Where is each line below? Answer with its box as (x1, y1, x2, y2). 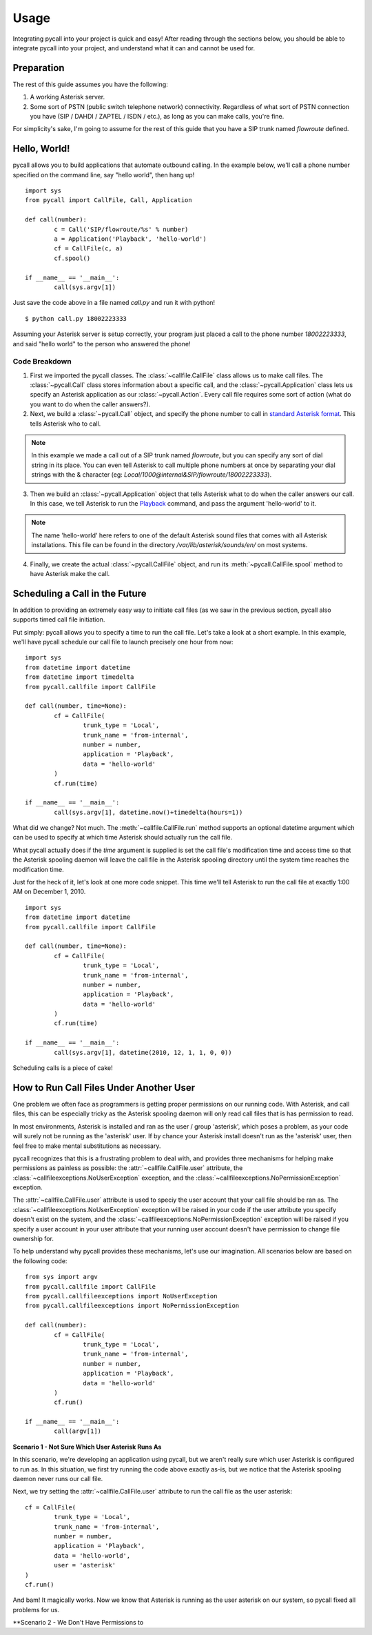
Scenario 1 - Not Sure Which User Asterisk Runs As (12, 1443, 162, 1451)
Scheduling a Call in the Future (12, 587, 147, 599)
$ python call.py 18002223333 (25, 315, 127, 322)
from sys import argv (25, 1273, 98, 1281)
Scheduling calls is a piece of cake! (12, 1064, 113, 1072)
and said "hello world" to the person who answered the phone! (12, 339, 191, 348)
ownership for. (12, 1235, 54, 1243)
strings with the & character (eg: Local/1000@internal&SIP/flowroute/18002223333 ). (31, 470, 272, 479)
